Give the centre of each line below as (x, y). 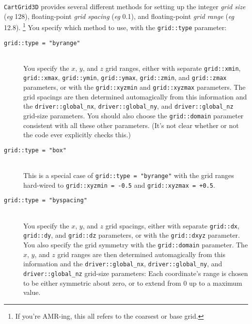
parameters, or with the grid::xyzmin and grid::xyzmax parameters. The (134, 87)
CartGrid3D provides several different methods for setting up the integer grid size (125, 6)
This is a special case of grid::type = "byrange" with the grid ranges (129, 175)
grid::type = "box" (35, 150)
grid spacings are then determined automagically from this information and (135, 96)
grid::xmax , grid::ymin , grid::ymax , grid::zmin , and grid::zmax (125, 77)
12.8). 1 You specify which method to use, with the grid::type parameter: (115, 26)
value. (32, 292)
